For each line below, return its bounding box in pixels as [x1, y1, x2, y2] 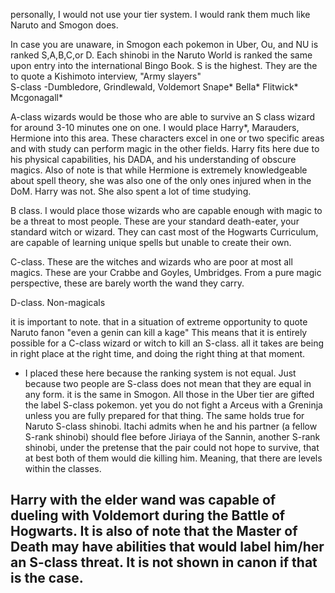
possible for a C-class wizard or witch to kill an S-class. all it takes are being [10, 337, 324, 349]
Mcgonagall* [10, 92, 63, 103]
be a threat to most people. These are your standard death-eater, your [10, 215, 300, 227]
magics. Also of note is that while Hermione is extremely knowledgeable [10, 164, 308, 176]
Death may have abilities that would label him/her [10, 539, 325, 556]
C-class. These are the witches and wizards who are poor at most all [10, 256, 293, 268]
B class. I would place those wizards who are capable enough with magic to [10, 205, 323, 216]
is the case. [10, 570, 84, 587]
